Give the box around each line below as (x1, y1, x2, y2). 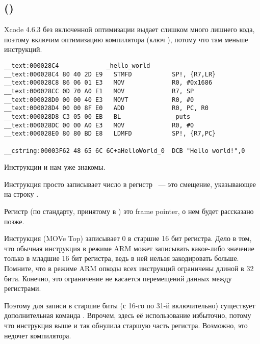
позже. (4, 216, 24, 226)
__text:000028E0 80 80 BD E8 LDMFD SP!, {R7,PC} (4, 130, 216, 138)
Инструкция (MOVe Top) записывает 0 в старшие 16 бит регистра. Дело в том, (4, 233, 252, 244)
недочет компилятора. (4, 330, 71, 340)
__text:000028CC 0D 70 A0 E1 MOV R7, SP (4, 87, 194, 95)
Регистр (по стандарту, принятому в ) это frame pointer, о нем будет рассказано (4, 205, 254, 216)
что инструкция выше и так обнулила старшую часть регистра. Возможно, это (4, 320, 248, 330)
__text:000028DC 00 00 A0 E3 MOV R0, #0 (4, 121, 194, 129)
